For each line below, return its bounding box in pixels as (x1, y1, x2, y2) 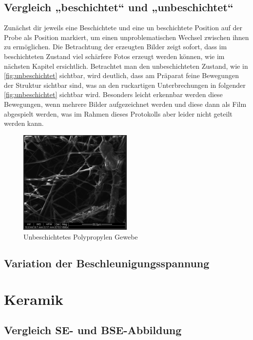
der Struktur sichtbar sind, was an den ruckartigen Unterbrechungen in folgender (4, 80, 246, 90)
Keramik (4, 289, 63, 309)
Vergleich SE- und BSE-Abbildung (4, 322, 182, 338)
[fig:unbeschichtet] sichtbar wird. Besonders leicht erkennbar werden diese (4, 89, 223, 100)
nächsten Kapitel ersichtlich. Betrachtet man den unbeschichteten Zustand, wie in (4, 60, 248, 71)
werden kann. (4, 118, 44, 128)
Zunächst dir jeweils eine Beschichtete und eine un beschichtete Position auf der (4, 22, 242, 33)
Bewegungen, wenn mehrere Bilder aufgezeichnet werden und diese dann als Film (4, 99, 247, 109)
